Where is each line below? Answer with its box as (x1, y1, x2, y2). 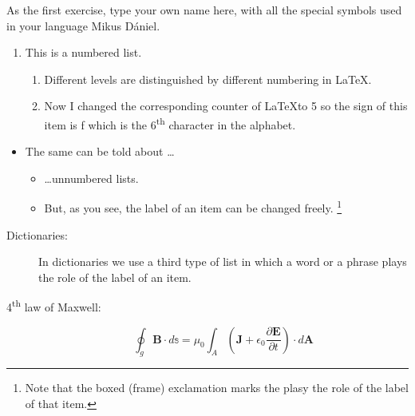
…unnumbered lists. (44, 169, 139, 186)
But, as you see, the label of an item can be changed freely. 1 (44, 197, 342, 216)
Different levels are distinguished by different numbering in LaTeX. (44, 70, 372, 87)
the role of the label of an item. (38, 268, 192, 285)
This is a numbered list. (25, 44, 142, 61)
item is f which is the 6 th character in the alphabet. (44, 113, 296, 133)
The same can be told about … (25, 143, 175, 160)
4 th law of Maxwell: (6, 296, 101, 315)
